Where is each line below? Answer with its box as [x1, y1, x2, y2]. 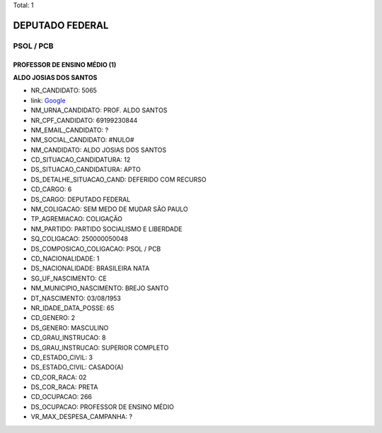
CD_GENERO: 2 [30, 314, 76, 322]
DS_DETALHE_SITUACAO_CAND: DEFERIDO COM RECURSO [30, 175, 207, 184]
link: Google [30, 96, 66, 105]
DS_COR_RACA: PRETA [30, 383, 98, 391]
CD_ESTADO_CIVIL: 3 [30, 353, 93, 362]
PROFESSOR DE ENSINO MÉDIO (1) [13, 60, 117, 69]
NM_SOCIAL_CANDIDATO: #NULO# [30, 136, 134, 144]
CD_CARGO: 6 [30, 185, 72, 194]
